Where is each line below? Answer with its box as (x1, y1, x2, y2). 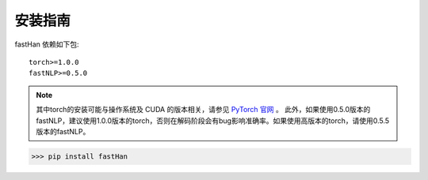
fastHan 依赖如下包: (14, 39, 79, 49)
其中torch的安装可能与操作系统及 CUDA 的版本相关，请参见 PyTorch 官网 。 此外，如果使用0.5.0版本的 (36, 105, 371, 114)
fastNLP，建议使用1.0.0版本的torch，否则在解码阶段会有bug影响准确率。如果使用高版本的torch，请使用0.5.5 (36, 115, 390, 126)
